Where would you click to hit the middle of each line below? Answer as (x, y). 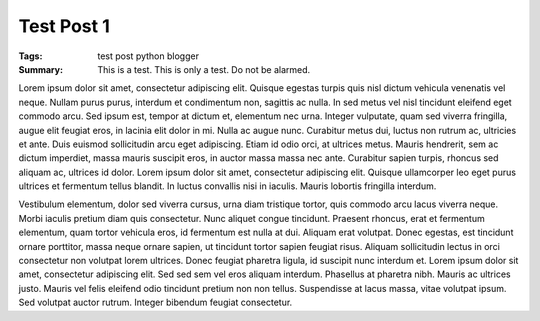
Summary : (41, 69)
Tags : (30, 56)
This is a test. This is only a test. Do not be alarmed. (204, 69)
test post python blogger (148, 56)
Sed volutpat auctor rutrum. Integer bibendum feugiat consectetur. (155, 302)
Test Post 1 (64, 26)
